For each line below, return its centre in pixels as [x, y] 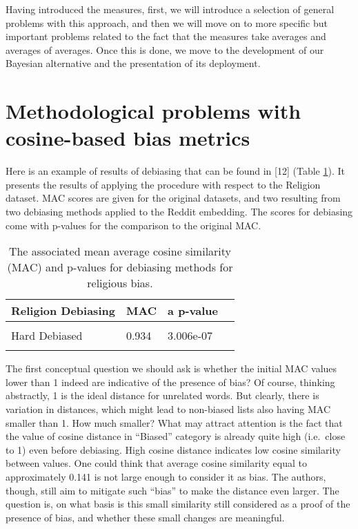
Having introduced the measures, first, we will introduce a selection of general [170, 9]
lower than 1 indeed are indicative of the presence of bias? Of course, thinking [170, 382]
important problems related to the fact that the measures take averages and [166, 36]
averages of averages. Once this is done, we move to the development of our [165, 49]
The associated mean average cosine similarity [120, 251]
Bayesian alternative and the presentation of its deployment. [133, 63]
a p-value [193, 311]
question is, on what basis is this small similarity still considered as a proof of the [178, 504]
